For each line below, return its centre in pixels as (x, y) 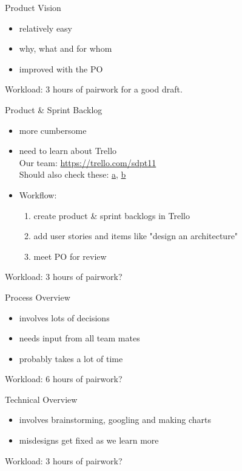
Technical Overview (41, 399)
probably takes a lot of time (71, 358)
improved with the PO (61, 68)
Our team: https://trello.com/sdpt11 (88, 162)
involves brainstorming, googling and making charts (115, 420)
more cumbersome (53, 130)
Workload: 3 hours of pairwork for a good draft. (94, 89)
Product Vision (33, 7)
